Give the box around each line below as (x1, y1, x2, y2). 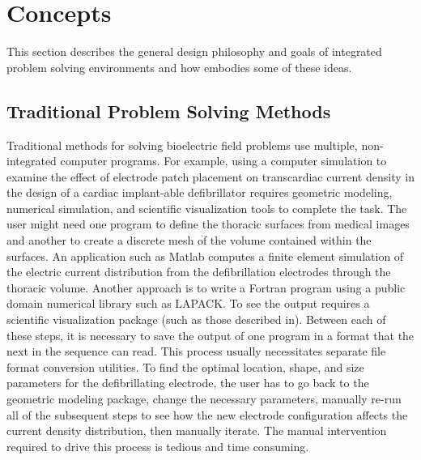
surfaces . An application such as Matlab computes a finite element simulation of (6, 247, 404, 264)
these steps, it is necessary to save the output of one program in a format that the (6, 326, 415, 343)
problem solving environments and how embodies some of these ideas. (6, 58, 352, 75)
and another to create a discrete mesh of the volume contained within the (6, 232, 372, 249)
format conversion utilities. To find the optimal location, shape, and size (6, 358, 364, 375)
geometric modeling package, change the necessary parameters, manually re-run (6, 390, 402, 407)
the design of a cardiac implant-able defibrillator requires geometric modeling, (6, 184, 393, 201)
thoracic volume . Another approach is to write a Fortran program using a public (6, 279, 406, 296)
